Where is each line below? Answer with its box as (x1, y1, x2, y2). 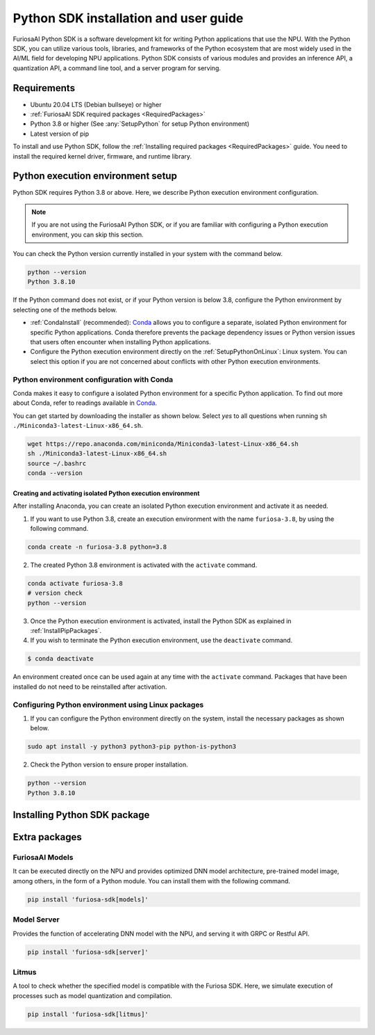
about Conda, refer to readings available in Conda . (12, 399, 158, 407)
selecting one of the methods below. (12, 305, 117, 314)
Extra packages (12, 831, 83, 843)
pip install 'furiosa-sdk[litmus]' (27, 1010, 149, 1018)
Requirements (12, 82, 76, 94)
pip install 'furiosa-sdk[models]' (27, 895, 149, 904)
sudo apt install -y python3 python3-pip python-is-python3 (27, 743, 237, 751)
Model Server (12, 915, 60, 924)
